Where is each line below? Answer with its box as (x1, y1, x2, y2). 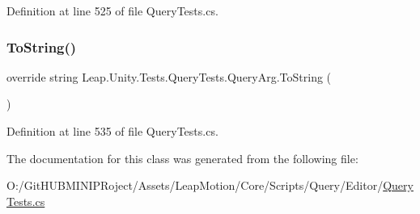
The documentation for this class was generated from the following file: (6, 149, 358, 166)
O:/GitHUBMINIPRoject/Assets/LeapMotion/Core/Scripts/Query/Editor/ (6, 177, 384, 194)
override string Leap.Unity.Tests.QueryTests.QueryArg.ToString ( (6, 68, 332, 85)
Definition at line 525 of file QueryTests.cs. (6, 2, 218, 19)
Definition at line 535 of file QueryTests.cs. (6, 123, 218, 139)
